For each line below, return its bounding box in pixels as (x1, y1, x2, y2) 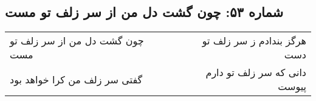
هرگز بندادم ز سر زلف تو (202, 33, 306, 48)
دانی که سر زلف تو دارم (205, 65, 306, 80)
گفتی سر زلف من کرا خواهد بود (10, 72, 143, 86)
